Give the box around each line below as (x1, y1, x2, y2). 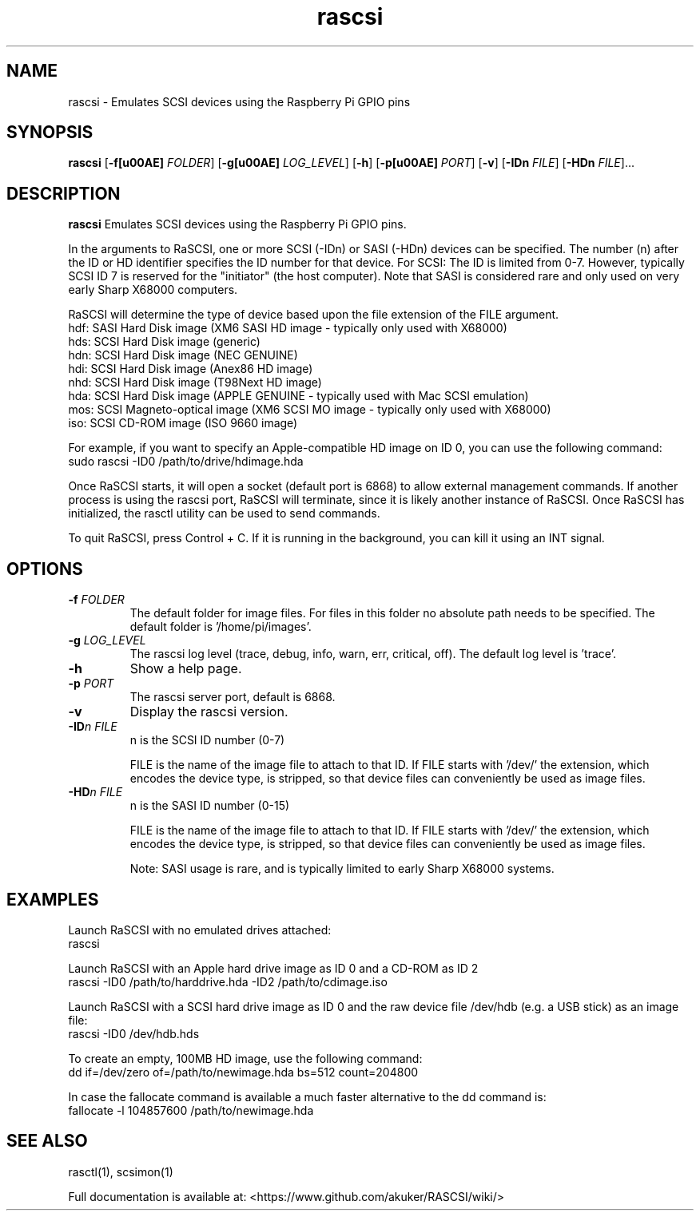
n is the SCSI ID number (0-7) (129, 733, 285, 747)
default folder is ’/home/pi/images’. (129, 620, 312, 634)
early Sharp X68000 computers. (68, 283, 238, 297)
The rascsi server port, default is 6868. (129, 690, 336, 704)
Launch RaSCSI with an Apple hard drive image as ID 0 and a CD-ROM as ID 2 (68, 961, 479, 975)
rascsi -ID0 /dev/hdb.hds (68, 1026, 200, 1041)
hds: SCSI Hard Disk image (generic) (68, 335, 261, 349)
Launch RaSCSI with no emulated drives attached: (68, 922, 332, 937)
